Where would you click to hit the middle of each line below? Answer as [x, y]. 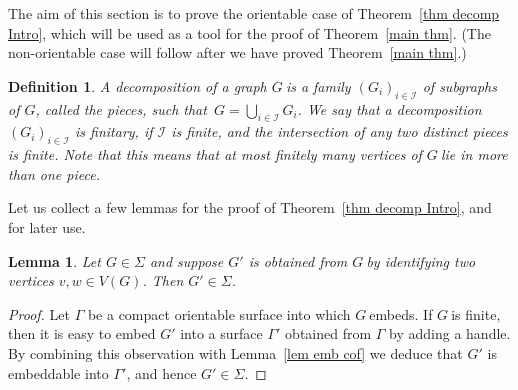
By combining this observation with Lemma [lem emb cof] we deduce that [235, 352]
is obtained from [298, 260]
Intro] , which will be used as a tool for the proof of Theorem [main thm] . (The [249, 32]
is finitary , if [113, 131]
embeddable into [58, 372]
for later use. [47, 226]
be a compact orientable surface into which [219, 313]
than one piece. [54, 173]
